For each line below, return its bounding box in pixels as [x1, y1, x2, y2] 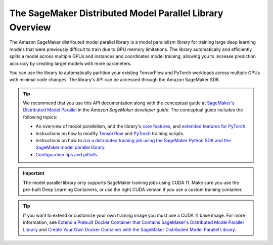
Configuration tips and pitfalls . [35, 151, 99, 157]
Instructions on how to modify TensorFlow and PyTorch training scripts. [35, 130, 185, 136]
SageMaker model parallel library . [35, 144, 106, 151]
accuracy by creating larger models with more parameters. [9, 60, 132, 67]
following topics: [23, 114, 58, 120]
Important [23, 170, 45, 176]
